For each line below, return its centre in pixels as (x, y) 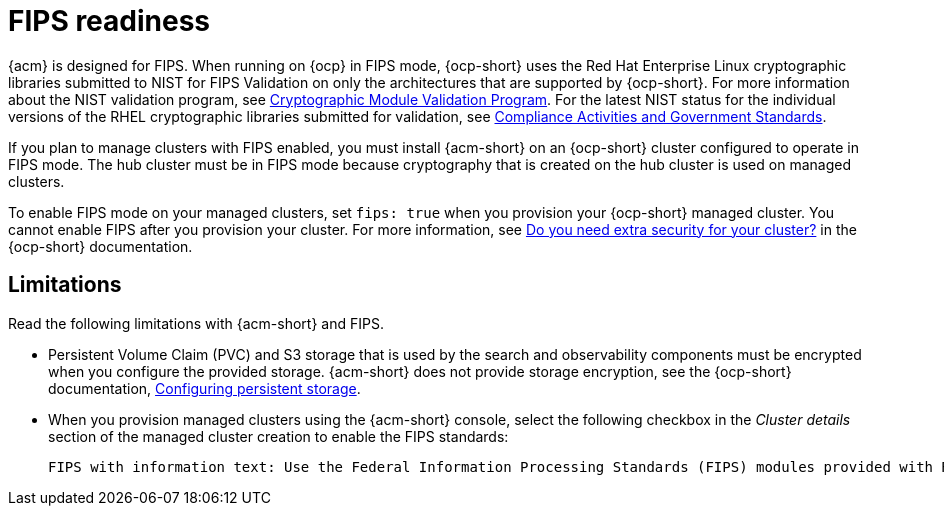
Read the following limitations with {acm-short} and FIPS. (196, 323)
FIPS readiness (109, 21)
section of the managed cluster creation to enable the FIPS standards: (278, 436)
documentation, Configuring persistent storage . (204, 388)
